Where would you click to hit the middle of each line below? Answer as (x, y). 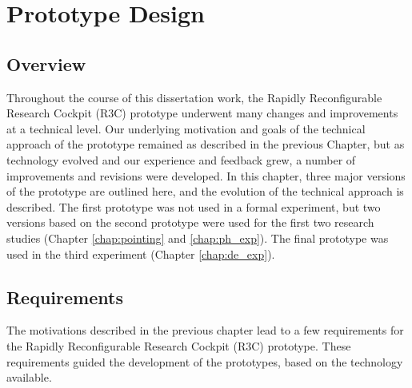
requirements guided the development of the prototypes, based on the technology (205, 361)
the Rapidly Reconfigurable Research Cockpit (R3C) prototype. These (179, 345)
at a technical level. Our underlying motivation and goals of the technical (186, 128)
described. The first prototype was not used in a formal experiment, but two (194, 206)
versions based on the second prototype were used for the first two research (190, 222)
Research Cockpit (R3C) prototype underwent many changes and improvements (202, 113)
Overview (46, 63)
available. (29, 377)
